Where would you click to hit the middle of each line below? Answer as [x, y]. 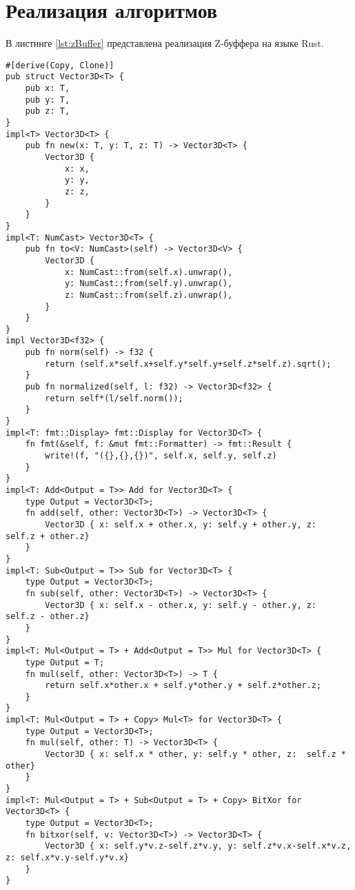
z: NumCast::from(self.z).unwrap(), [149, 295]
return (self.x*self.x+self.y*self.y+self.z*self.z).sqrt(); [188, 364]
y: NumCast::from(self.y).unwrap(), [149, 284]
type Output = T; [65, 662]
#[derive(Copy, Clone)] [60, 65]
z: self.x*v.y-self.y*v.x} [67, 858]
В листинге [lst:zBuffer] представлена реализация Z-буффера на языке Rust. [165, 43]
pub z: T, [48, 111]
